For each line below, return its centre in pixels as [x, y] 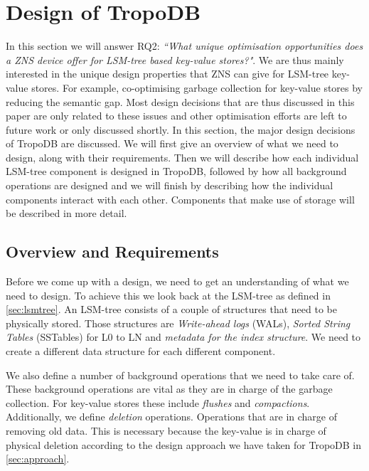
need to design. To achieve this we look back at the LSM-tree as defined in [168, 295]
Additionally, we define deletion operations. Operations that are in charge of [172, 417]
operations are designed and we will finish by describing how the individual [170, 185]
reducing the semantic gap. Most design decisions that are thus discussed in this [180, 101]
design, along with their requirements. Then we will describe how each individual [182, 157]
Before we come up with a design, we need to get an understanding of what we [177, 281]
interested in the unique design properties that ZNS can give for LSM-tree [167, 74]
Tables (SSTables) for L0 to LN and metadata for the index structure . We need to [183, 337]
